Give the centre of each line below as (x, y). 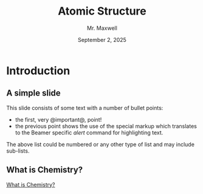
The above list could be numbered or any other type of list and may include (100, 144)
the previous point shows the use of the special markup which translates (106, 126)
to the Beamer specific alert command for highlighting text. (89, 133)
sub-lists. (18, 151)
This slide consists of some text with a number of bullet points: (85, 108)
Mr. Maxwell (102, 28)
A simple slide (33, 93)
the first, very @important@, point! (58, 119)
